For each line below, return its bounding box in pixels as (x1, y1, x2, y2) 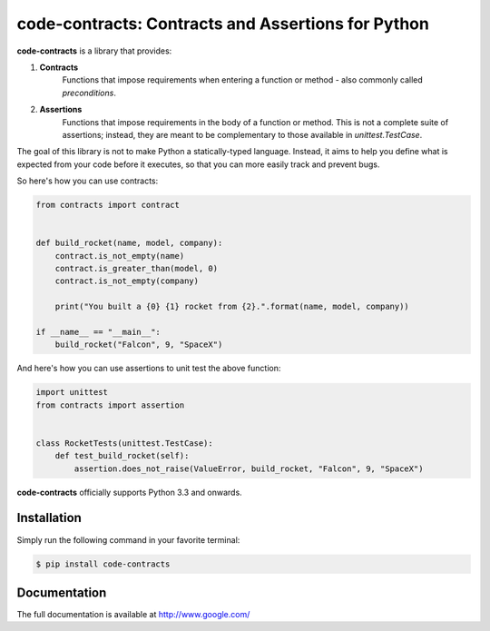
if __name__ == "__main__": (35, 327, 161, 337)
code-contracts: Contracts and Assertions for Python (16, 14, 430, 34)
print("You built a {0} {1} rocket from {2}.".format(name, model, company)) (54, 301, 410, 312)
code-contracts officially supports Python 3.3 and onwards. (16, 487, 242, 498)
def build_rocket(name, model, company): (35, 238, 223, 249)
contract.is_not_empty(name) (54, 251, 185, 261)
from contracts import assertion (35, 399, 185, 410)
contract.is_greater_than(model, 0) (54, 263, 218, 273)
